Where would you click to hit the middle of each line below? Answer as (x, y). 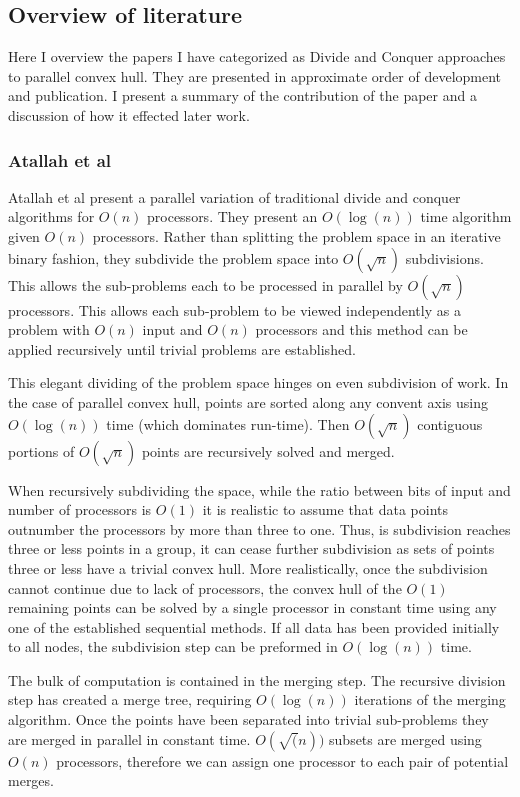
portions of (41, 450)
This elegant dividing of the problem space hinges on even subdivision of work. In (258, 382)
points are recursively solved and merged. (268, 450)
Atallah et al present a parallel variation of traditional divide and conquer (234, 196)
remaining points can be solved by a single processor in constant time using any (252, 607)
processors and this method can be (361, 329)
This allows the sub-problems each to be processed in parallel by (205, 284)
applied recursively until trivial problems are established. (182, 348)
